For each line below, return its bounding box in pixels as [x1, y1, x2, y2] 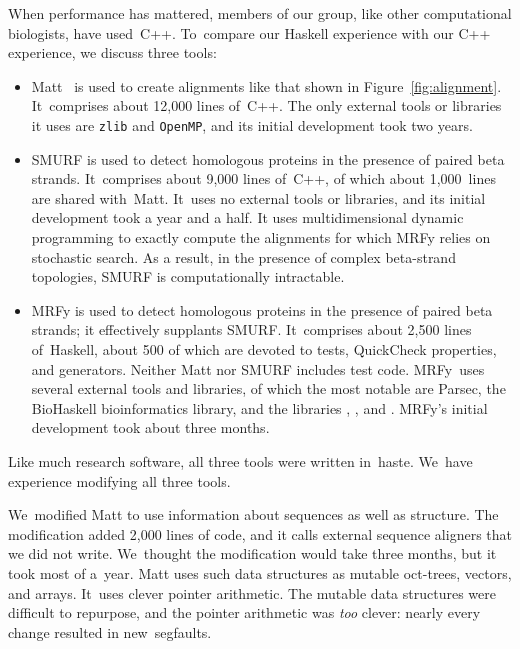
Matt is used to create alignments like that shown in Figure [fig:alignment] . [31, 75, 502, 96]
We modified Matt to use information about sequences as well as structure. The [8, 504, 499, 525]
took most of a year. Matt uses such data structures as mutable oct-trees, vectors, [8, 562, 512, 583]
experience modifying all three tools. [8, 470, 231, 491]
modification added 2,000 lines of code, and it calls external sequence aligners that [8, 523, 512, 544]
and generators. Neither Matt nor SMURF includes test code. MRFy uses [31, 358, 485, 379]
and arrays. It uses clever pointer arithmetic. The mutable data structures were [8, 582, 496, 603]
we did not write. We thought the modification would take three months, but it [8, 543, 497, 564]
